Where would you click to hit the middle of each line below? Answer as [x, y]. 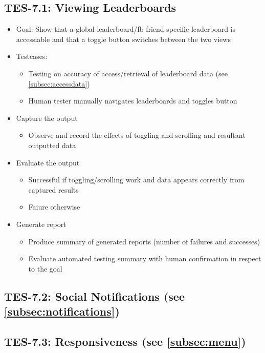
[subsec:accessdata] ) [59, 83]
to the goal [45, 268]
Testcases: [32, 56]
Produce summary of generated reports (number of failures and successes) [144, 241]
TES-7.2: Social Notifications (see [94, 296]
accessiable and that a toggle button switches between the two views [123, 39]
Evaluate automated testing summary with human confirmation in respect [145, 258]
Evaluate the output [48, 162]
